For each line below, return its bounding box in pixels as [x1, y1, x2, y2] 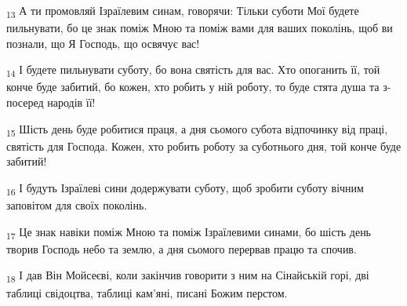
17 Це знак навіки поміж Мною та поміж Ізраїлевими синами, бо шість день [6, 223, 372, 242]
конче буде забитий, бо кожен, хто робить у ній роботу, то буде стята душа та [6, 78, 380, 95]
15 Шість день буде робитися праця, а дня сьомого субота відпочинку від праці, [6, 120, 388, 139]
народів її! [47, 94, 96, 111]
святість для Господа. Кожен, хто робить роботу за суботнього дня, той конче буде [6, 137, 402, 154]
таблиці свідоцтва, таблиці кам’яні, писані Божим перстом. [6, 284, 288, 301]
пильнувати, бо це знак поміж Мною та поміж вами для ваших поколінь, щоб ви [6, 20, 393, 36]
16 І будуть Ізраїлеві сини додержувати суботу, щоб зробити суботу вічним [6, 179, 364, 198]
